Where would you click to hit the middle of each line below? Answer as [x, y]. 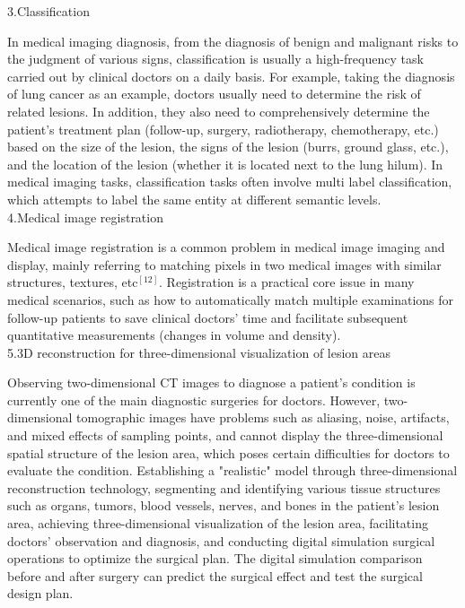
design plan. [40, 593]
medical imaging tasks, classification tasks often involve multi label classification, [230, 182]
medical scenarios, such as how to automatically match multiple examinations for [231, 299]
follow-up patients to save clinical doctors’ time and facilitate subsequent [208, 317]
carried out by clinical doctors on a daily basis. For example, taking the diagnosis [231, 76]
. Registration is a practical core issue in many [287, 282]
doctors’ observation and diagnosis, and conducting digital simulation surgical [221, 540]
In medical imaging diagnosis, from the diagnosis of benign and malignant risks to [233, 41]
